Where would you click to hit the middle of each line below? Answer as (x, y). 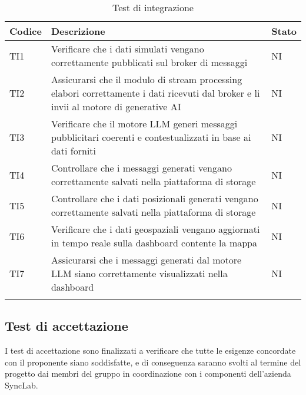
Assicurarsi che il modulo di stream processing (147, 79)
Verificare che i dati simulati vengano (127, 49)
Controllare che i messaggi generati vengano (141, 168)
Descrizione (78, 31)
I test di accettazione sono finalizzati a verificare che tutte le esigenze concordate (150, 350)
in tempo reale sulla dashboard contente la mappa (154, 243)
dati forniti (74, 151)
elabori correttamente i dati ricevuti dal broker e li (155, 93)
